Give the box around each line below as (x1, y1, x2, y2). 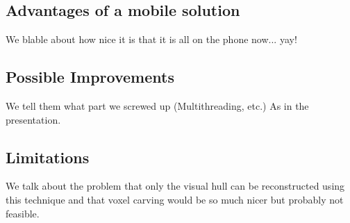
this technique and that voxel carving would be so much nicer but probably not (6, 192, 344, 206)
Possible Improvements (6, 66, 174, 88)
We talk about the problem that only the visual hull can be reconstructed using (6, 179, 345, 193)
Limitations (6, 146, 90, 167)
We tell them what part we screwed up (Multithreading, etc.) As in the (6, 99, 309, 113)
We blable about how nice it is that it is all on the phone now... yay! (6, 32, 297, 47)
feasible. (6, 206, 40, 220)
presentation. (6, 112, 61, 126)
